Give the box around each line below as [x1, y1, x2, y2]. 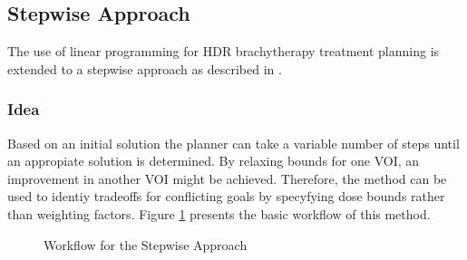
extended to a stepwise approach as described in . [7, 59, 282, 78]
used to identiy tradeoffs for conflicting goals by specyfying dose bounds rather [7, 187, 445, 206]
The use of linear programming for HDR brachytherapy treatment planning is [7, 42, 440, 61]
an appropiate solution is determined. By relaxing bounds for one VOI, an [7, 151, 420, 170]
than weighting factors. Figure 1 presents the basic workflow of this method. [7, 204, 431, 223]
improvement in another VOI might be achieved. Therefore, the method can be [7, 169, 447, 188]
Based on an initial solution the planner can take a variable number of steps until [7, 133, 460, 152]
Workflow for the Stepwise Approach [44, 235, 248, 254]
